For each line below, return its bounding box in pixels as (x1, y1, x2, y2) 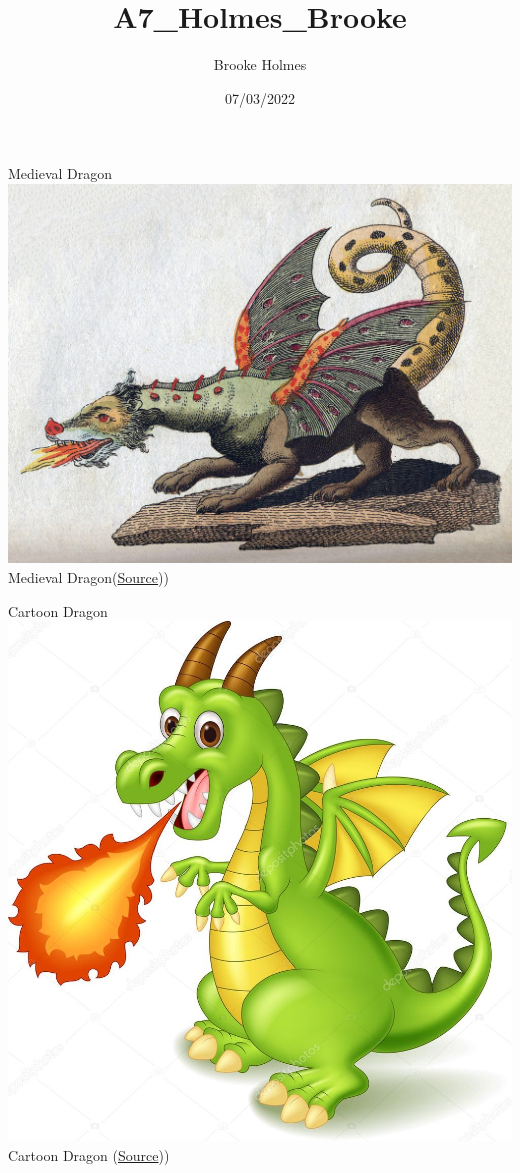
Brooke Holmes (213, 54, 307, 75)
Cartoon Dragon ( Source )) (8, 1145, 170, 1166)
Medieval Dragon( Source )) (8, 566, 169, 587)
